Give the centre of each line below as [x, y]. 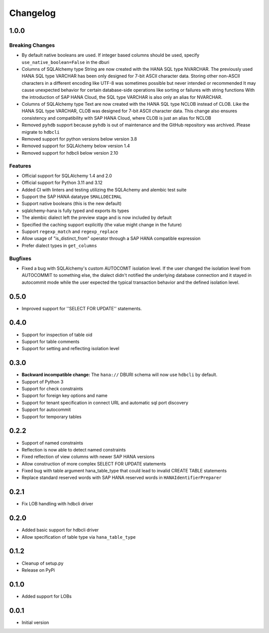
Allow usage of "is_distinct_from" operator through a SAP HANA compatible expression [111, 238]
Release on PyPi [38, 570]
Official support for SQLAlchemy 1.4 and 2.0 [67, 176]
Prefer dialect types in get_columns [59, 245]
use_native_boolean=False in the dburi [66, 62]
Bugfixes [20, 258]
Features [20, 166]
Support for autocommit [46, 410]
